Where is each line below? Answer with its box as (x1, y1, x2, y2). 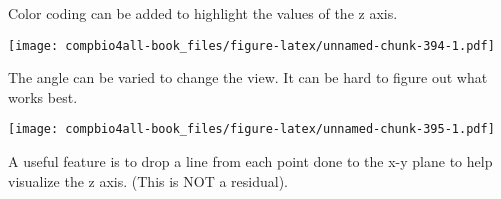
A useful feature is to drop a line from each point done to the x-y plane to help (8, 151, 493, 172)
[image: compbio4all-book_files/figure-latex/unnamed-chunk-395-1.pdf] (8, 122, 495, 137)
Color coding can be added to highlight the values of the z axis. (8, 3, 398, 23)
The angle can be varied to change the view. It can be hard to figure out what (8, 67, 488, 88)
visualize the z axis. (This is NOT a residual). (8, 170, 289, 191)
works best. (8, 86, 78, 107)
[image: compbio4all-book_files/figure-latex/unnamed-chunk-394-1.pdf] (8, 38, 495, 53)
